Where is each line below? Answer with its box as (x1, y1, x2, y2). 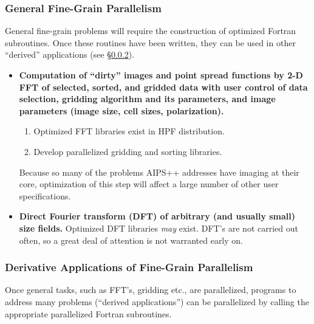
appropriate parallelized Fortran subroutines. (5, 307, 172, 320)
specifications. (19, 189, 71, 202)
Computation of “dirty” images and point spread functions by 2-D (19, 69, 303, 81)
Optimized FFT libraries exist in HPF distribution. (33, 125, 225, 137)
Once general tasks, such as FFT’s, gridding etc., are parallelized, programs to (5, 283, 296, 296)
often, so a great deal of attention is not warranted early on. (19, 233, 243, 246)
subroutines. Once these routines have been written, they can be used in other (5, 36, 296, 49)
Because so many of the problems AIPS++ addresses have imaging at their (19, 165, 299, 178)
